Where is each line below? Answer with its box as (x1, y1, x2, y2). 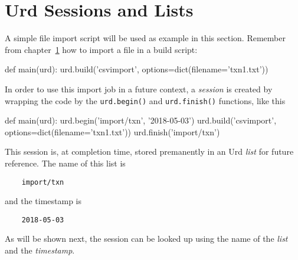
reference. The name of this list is (5, 156, 126, 169)
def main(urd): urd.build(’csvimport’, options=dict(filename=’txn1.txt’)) (5, 63, 268, 75)
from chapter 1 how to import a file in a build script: (5, 43, 198, 55)
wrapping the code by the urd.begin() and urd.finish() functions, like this (5, 94, 286, 106)
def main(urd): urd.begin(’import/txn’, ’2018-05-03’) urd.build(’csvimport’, (5, 114, 277, 126)
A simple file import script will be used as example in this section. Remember (5, 32, 286, 44)
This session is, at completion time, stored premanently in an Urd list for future (5, 145, 294, 158)
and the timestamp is (5, 195, 82, 207)
